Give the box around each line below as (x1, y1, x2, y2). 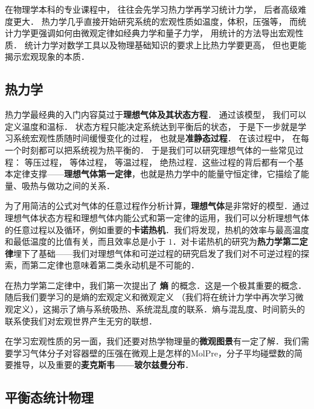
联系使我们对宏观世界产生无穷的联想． (5, 314, 157, 327)
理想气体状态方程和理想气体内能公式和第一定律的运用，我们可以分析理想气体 (5, 211, 309, 224)
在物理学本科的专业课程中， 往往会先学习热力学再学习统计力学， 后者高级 (5, 3, 298, 15)
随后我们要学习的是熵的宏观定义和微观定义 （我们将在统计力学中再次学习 (5, 291, 295, 303)
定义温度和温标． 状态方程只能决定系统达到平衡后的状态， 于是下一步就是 (5, 120, 298, 132)
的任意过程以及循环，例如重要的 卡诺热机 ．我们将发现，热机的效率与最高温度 (5, 223, 309, 236)
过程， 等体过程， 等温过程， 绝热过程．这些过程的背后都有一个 (41, 155, 295, 168)
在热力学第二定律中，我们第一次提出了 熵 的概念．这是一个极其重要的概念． (5, 279, 307, 291)
